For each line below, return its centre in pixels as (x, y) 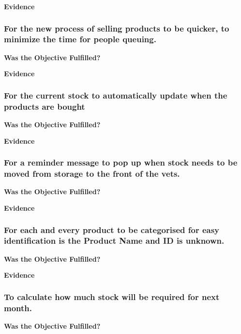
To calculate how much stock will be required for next (112, 296)
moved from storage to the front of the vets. (92, 174)
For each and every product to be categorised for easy (112, 229)
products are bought (45, 106)
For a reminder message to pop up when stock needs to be (121, 162)
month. (18, 308)
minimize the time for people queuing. (80, 39)
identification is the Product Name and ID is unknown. (114, 241)
